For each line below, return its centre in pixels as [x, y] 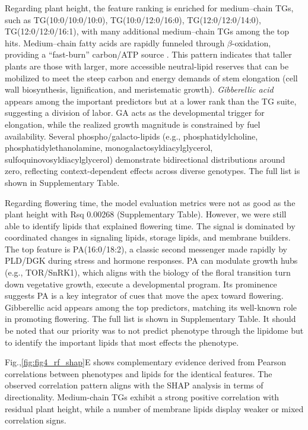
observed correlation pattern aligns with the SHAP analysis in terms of [134, 385]
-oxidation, [251, 42]
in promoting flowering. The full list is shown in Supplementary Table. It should [150, 319]
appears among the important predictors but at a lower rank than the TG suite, [151, 101]
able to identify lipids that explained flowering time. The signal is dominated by [150, 225]
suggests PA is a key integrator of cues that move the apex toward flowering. [144, 295]
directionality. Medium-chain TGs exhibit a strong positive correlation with [142, 397]
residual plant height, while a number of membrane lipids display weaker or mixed [154, 408]
